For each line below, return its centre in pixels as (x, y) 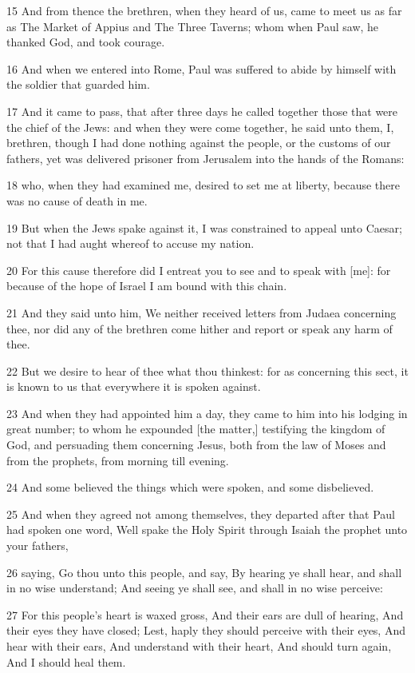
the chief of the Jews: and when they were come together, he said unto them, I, (200, 127)
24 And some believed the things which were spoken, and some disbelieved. (190, 487)
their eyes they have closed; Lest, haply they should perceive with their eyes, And (206, 630)
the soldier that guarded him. (78, 84)
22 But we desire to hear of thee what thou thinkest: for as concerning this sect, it (207, 370)
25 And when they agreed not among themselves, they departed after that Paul (201, 514)
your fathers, (38, 546)
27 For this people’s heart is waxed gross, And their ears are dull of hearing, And (205, 614)
